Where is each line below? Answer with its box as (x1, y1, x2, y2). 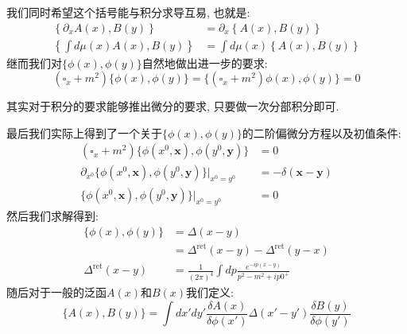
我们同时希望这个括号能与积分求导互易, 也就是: (6, 4, 250, 20)
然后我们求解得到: (6, 208, 99, 224)
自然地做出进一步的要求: (141, 54, 268, 71)
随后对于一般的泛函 (6, 284, 107, 301)
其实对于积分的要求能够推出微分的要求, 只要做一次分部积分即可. (6, 98, 339, 115)
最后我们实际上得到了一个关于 (6, 124, 162, 141)
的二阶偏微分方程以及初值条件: (242, 124, 401, 141)
